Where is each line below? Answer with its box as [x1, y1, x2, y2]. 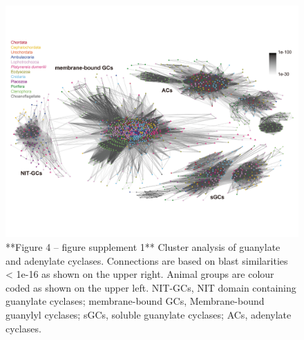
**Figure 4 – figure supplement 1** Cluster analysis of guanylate [6, 239, 281, 254]
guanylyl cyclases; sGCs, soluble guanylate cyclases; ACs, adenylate [6, 307, 292, 321]
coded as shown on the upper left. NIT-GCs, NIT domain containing [6, 280, 296, 294]
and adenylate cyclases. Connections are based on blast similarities [6, 253, 288, 267]
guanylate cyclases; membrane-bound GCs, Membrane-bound [6, 294, 265, 308]
